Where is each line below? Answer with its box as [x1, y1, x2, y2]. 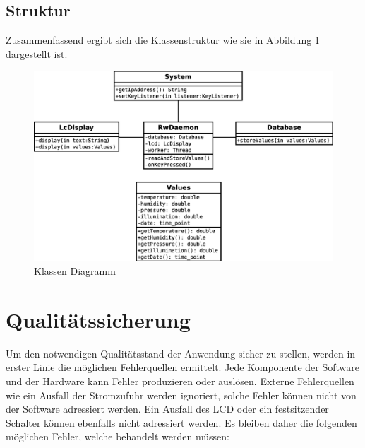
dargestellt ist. [6, 46, 68, 61]
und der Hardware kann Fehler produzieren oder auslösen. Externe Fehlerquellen [6, 374, 354, 389]
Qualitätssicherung [6, 305, 191, 334]
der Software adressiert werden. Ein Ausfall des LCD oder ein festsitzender [6, 401, 329, 416]
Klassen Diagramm [34, 264, 116, 278]
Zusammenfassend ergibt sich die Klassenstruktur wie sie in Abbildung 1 [6, 33, 320, 47]
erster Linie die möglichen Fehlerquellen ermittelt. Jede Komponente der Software [6, 360, 359, 375]
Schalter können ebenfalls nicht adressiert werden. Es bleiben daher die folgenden [6, 415, 357, 430]
